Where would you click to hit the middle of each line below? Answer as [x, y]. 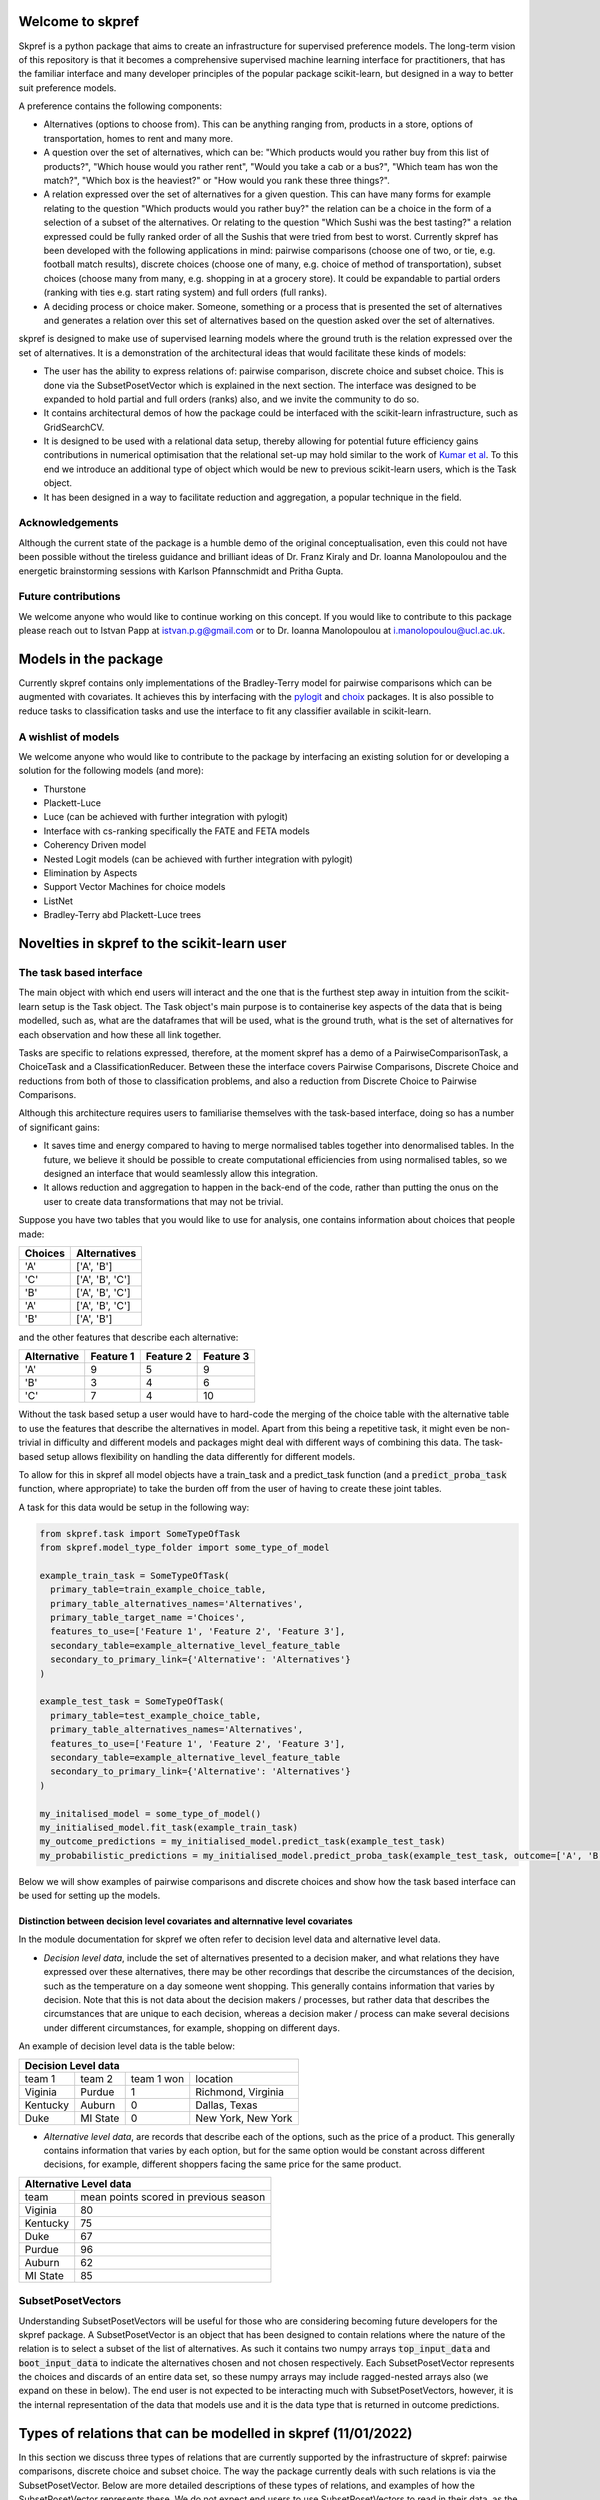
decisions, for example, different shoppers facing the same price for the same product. [222, 2164]
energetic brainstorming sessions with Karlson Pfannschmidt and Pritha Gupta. [181, 571]
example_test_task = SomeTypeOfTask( [132, 1701]
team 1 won [157, 2078]
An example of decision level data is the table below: [126, 2046]
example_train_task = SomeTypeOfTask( [134, 1575]
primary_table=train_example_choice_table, [158, 1589]
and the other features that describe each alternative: [128, 1337]
